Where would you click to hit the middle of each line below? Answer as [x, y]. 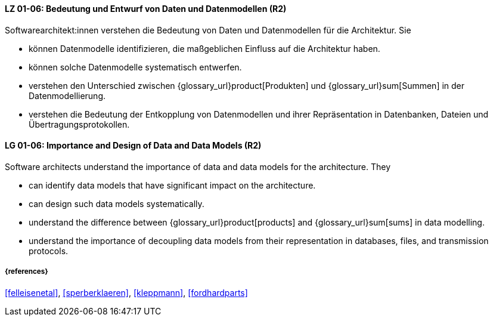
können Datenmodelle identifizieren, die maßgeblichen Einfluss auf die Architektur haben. [204, 48]
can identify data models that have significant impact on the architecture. [172, 185]
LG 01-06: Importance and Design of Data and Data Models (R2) [133, 146]
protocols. [49, 251]
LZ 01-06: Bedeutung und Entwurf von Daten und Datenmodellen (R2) [146, 9]
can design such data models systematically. [117, 203]
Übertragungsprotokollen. [79, 124]
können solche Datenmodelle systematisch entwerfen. [135, 67]
